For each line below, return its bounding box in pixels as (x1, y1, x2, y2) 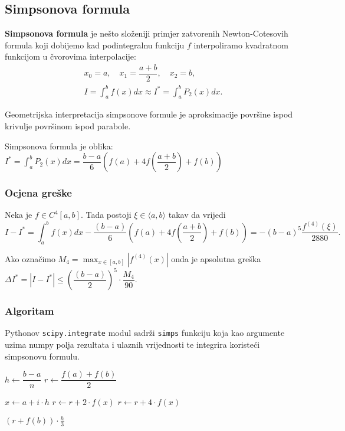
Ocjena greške (5, 185, 72, 200)
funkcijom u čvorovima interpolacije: (5, 50, 136, 63)
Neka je (5, 208, 32, 221)
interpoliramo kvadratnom (193, 38, 288, 51)
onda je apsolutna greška (171, 252, 261, 265)
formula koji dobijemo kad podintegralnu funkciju (5, 38, 185, 51)
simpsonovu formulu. (5, 350, 80, 362)
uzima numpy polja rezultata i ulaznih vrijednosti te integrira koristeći (5, 338, 260, 351)
